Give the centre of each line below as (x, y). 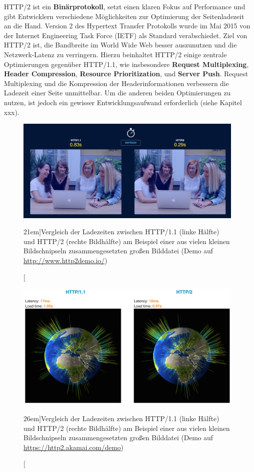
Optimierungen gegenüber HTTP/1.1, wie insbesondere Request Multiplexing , (126, 64)
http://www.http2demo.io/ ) (66, 260)
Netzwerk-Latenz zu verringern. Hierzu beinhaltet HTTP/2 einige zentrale (115, 54)
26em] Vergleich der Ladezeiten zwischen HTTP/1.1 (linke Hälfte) (121, 418)
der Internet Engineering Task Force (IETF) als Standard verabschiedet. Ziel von (126, 35)
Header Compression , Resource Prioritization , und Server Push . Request (126, 74)
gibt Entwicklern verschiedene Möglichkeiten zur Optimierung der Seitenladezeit (124, 16)
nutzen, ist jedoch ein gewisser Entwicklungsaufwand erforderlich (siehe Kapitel (123, 102)
